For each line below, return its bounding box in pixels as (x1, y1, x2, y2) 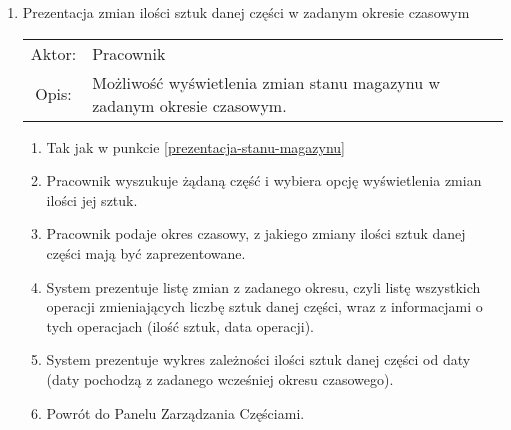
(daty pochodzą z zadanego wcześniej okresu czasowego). (46, 368, 394, 389)
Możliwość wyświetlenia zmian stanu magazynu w (92, 70, 440, 94)
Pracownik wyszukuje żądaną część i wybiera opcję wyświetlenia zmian (46, 170, 482, 191)
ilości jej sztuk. (46, 189, 138, 210)
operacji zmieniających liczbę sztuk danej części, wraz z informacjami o (46, 296, 483, 317)
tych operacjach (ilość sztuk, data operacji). (46, 315, 314, 336)
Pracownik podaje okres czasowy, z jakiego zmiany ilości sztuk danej (46, 223, 466, 244)
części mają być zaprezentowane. (46, 242, 246, 263)
